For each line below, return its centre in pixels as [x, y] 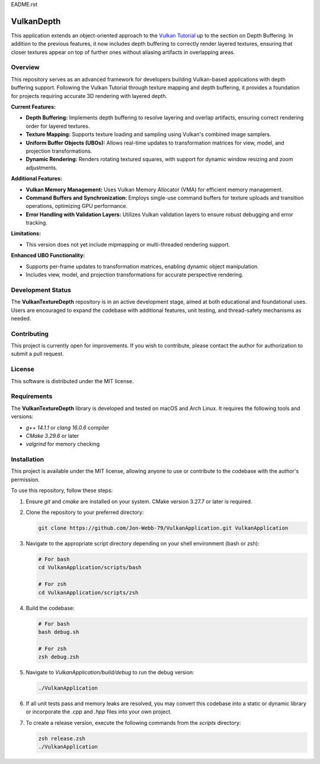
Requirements [32, 396]
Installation [28, 459]
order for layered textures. [58, 126]
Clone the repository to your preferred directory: [85, 512]
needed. [21, 318]
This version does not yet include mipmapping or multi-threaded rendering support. [128, 244]
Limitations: [26, 233]
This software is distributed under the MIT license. [72, 381]
